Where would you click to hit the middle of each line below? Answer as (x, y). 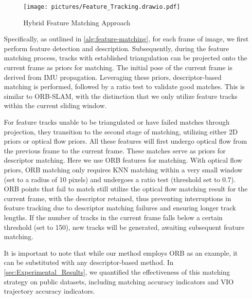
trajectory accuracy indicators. (49, 291)
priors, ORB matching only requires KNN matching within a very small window (123, 169)
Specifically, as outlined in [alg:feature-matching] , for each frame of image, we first (126, 39)
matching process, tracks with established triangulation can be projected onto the (126, 58)
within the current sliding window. (55, 105)
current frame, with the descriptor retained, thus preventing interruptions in (117, 198)
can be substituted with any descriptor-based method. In (89, 262)
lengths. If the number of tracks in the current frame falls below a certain (113, 217)
